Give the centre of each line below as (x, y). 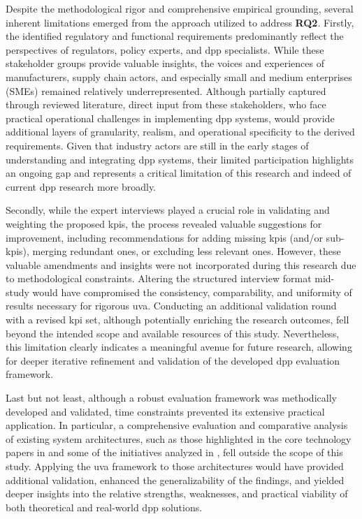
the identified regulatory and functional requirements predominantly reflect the (175, 36)
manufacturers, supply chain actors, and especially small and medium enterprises (179, 76)
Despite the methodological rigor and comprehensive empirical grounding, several (180, 8)
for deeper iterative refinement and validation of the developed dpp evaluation (173, 360)
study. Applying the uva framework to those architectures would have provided (175, 466)
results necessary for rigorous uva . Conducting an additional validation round (171, 306)
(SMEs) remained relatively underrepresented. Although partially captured (166, 90)
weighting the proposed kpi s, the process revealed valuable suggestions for (164, 223)
